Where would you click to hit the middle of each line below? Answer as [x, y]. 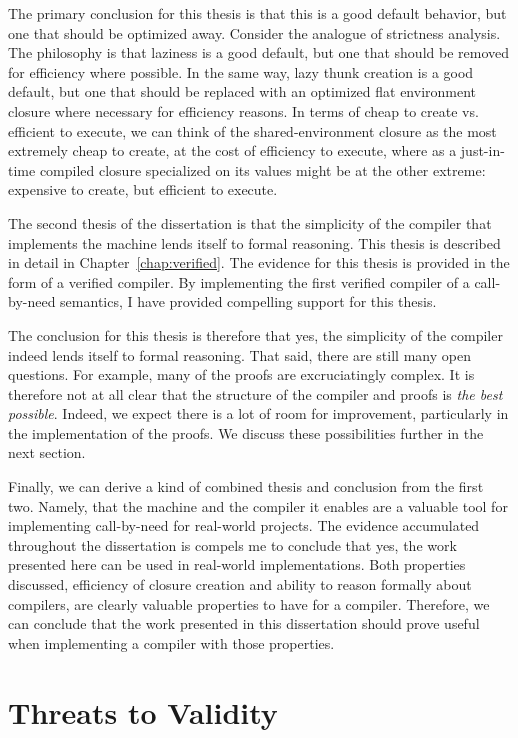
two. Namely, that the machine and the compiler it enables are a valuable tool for [258, 505]
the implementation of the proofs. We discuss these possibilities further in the [246, 432]
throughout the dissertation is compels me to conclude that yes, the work [232, 544]
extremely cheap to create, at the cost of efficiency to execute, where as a [232, 150]
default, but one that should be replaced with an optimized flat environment [242, 91]
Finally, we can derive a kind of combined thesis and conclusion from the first [246, 486]
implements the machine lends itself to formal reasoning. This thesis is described [254, 242]
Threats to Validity [143, 711]
